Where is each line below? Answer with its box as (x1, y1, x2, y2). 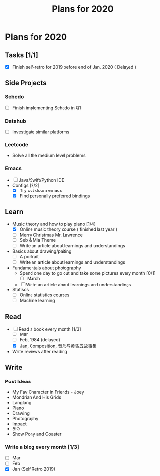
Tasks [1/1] (5, 51, 38, 59)
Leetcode (5, 142, 29, 148)
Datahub (5, 117, 26, 124)
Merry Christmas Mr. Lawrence (19, 232, 83, 238)
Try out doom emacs (19, 187, 62, 193)
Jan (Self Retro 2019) (12, 466, 56, 472)
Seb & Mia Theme (19, 237, 56, 243)
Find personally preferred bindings (19, 193, 90, 199)
